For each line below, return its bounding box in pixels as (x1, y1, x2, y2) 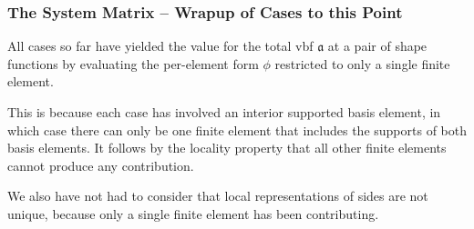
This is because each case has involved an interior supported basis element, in (7, 103, 441, 121)
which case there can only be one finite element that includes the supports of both (7, 120, 467, 139)
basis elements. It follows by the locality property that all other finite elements (7, 138, 447, 157)
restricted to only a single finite (274, 54, 450, 73)
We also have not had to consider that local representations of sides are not (7, 186, 428, 205)
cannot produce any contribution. (7, 155, 194, 174)
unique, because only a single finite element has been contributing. (7, 204, 379, 223)
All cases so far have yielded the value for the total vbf (7, 36, 314, 55)
